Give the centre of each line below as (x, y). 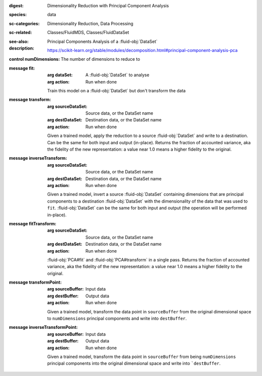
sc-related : (21, 33)
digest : (16, 6)
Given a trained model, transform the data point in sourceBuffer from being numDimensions (142, 357)
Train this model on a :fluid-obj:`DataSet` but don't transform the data (116, 90)
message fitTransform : (33, 223)
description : (22, 48)
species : (18, 15)
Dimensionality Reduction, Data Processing (90, 23)
